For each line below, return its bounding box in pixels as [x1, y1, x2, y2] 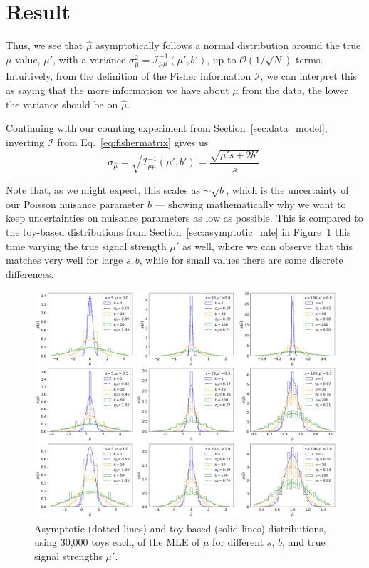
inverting [6, 134, 45, 149]
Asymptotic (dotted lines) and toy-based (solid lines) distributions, [34, 520, 326, 535]
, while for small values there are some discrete [139, 252, 343, 267]
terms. [296, 51, 323, 66]
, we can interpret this [260, 68, 358, 83]
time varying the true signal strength [6, 238, 167, 253]
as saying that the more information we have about [6, 83, 229, 98]
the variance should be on [6, 96, 118, 111]
